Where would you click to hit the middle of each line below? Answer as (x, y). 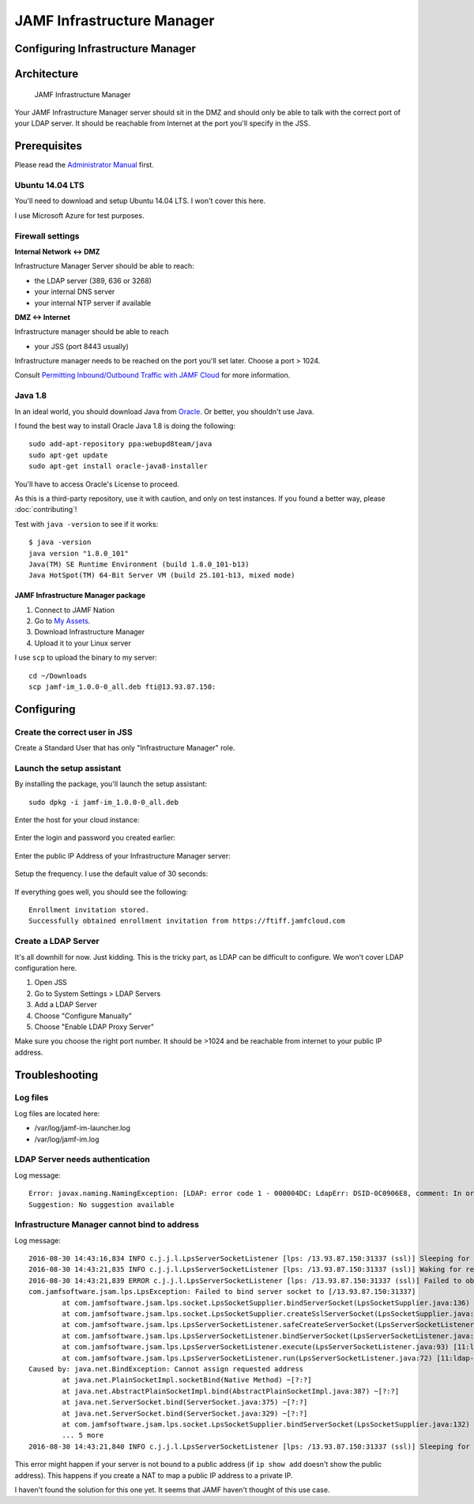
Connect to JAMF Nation (74, 610)
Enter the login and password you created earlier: (95, 838)
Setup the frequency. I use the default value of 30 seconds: (111, 874)
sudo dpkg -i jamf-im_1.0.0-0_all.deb (104, 802)
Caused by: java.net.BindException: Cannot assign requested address (166, 1369)
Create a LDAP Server (57, 942)
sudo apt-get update (68, 455)
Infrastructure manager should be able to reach (92, 332)
